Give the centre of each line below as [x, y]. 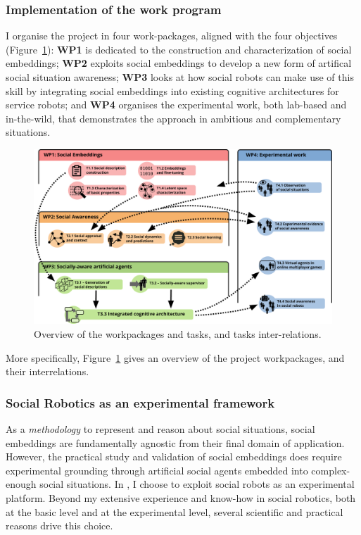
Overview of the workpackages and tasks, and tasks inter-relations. [178, 334]
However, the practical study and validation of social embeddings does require [174, 457]
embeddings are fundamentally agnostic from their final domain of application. [175, 442]
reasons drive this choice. [59, 525]
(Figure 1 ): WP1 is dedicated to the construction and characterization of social [179, 49]
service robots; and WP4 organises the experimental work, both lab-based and [176, 105]
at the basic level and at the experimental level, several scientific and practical [175, 511]
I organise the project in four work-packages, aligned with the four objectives [172, 36]
